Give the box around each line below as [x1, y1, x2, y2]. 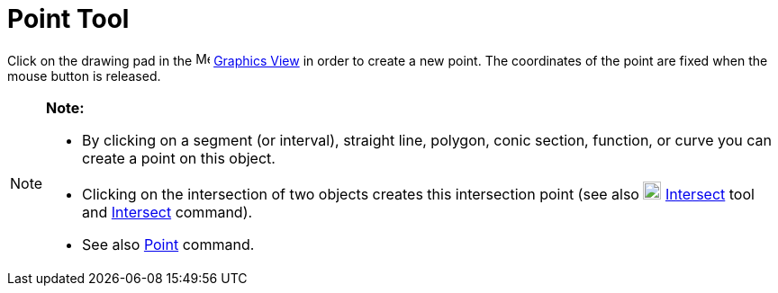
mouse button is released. [7, 67, 161, 84]
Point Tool [7, 4, 130, 34]
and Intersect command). [82, 202, 253, 221]
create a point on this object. [82, 148, 276, 167]
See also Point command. [82, 235, 255, 253]
